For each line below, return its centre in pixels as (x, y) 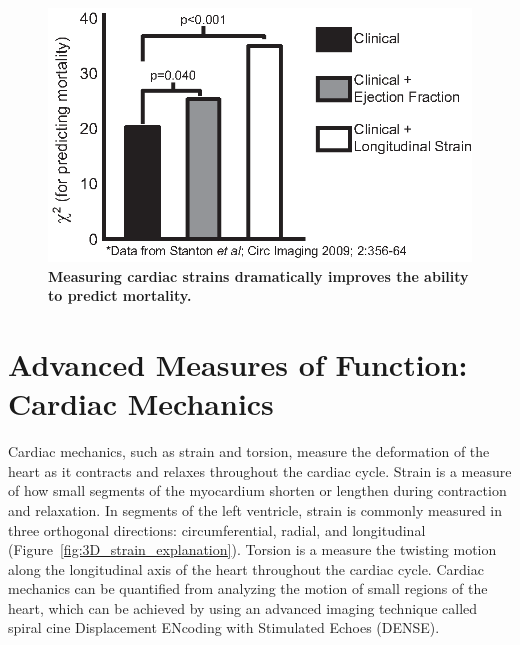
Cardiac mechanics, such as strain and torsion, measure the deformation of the (249, 451)
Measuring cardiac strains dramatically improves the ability (258, 275)
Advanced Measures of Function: (238, 364)
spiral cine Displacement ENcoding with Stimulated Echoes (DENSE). (224, 627)
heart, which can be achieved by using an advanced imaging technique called (243, 607)
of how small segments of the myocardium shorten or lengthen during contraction (257, 490)
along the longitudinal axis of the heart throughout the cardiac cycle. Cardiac (246, 568)
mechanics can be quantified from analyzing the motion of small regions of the (248, 588)
